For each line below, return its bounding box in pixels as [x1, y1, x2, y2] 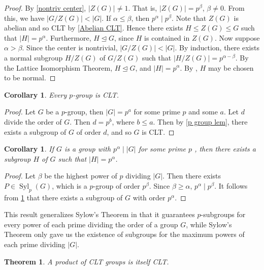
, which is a [52, 180, 87, 191]
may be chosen [208, 62, 254, 73]
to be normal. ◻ [4, 72, 56, 83]
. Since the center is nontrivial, [22, 42, 118, 53]
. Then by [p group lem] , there [153, 116, 248, 127]
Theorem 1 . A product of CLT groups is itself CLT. [4, 256, 169, 266]
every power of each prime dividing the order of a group [4, 219, 178, 229]
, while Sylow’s [186, 219, 232, 229]
